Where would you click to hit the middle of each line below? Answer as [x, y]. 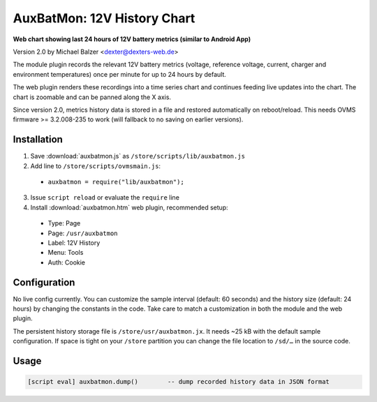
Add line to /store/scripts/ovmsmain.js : [95, 166]
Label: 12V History [74, 243]
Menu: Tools [66, 253]
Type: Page [64, 223]
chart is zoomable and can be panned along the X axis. [92, 97]
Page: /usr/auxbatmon [83, 233]
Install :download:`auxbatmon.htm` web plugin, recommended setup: [129, 207]
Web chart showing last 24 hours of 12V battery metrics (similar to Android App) [132, 39]
